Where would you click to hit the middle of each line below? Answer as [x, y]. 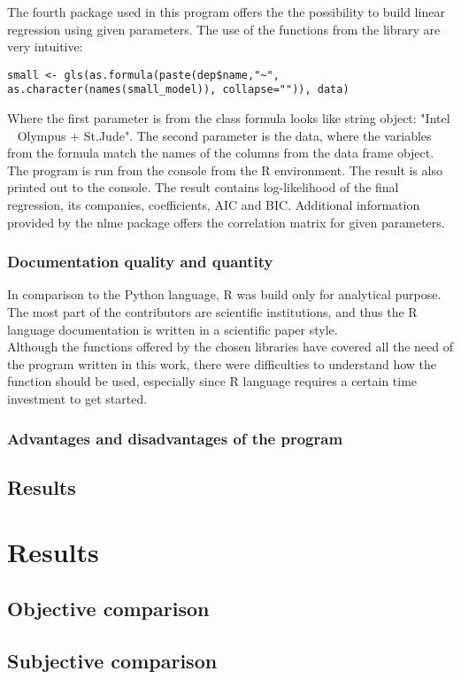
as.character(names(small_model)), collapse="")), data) [178, 90]
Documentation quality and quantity [140, 262]
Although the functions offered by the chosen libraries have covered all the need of [230, 347]
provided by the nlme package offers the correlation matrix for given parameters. [226, 222]
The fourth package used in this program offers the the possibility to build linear [226, 12]
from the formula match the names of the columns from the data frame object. [221, 153]
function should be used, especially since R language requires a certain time [212, 381]
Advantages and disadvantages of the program [175, 438]
